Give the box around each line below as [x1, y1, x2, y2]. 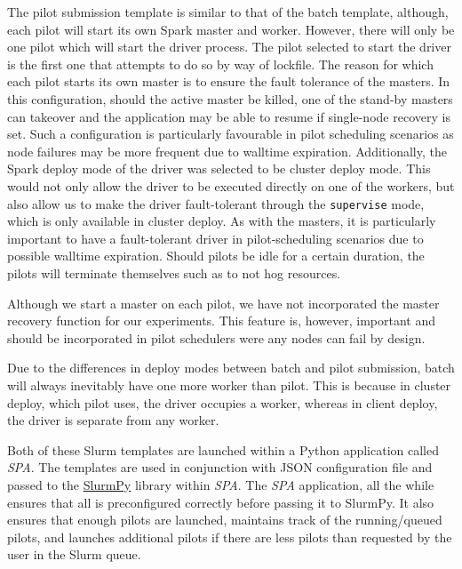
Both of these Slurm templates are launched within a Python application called [7, 440, 439, 459]
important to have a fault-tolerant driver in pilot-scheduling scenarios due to [7, 228, 424, 247]
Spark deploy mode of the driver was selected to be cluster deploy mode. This [7, 159, 431, 178]
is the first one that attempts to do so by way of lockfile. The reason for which [7, 54, 434, 73]
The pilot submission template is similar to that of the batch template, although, [7, 3, 449, 20]
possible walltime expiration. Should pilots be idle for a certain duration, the [7, 246, 425, 265]
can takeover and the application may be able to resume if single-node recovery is [7, 107, 450, 125]
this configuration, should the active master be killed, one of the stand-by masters [7, 89, 453, 108]
